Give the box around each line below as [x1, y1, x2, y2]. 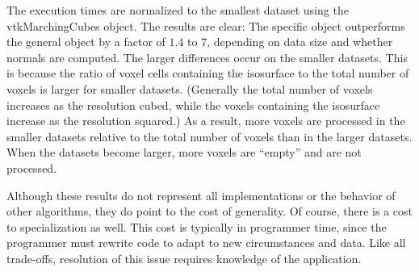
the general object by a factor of [6, 33, 166, 50]
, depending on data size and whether [207, 33, 393, 50]
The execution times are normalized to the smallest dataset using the [6, 2, 349, 18]
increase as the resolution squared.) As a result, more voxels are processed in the [6, 112, 405, 129]
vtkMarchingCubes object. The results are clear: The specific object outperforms [6, 17, 405, 34]
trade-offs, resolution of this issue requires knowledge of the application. [6, 249, 362, 266]
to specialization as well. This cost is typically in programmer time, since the [6, 218, 387, 235]
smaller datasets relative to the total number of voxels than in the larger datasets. [6, 128, 413, 144]
